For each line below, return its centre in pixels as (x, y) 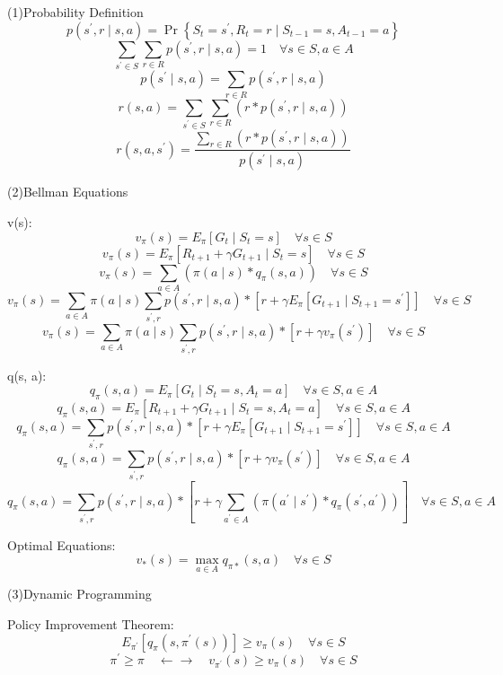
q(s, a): (27, 375)
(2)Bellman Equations (68, 192)
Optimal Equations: (62, 544)
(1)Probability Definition (75, 12)
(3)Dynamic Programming (79, 594)
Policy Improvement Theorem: (91, 623)
